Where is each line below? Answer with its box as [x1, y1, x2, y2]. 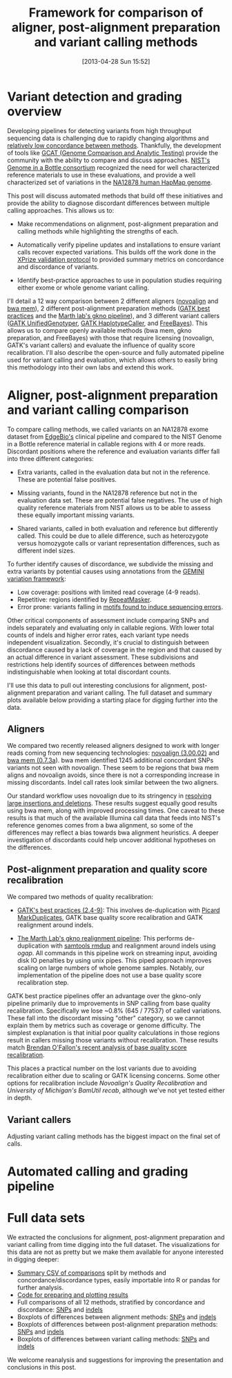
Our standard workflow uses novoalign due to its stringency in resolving [7, 792, 212, 800]
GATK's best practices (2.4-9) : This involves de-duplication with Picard [17, 906, 220, 914]
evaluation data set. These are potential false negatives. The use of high [17, 496, 223, 504]
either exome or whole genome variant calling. [17, 283, 150, 292]
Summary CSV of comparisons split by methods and [17, 1268, 167, 1277]
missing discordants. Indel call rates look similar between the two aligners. [7, 778, 219, 787]
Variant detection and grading [7, 89, 183, 105]
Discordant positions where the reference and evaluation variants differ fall [7, 447, 220, 455]
